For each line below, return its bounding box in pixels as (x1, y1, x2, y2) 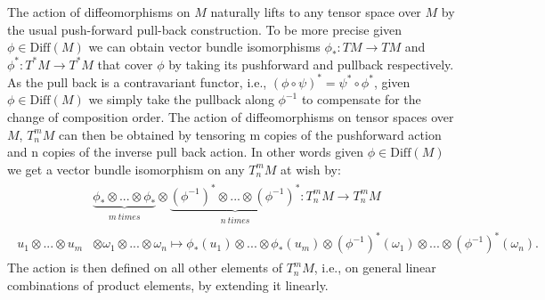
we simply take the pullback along (88, 90, 274, 109)
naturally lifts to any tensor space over (210, 3, 421, 20)
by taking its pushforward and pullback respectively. (168, 54, 454, 73)
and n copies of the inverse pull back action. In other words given (7, 142, 364, 161)
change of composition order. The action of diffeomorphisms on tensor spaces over (7, 108, 454, 126)
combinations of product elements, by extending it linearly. (7, 275, 329, 294)
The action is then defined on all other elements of (7, 258, 282, 277)
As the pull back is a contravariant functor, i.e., (7, 72, 267, 91)
